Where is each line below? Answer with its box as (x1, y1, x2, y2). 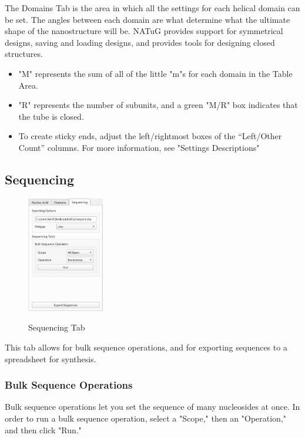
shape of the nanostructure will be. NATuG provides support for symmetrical (5, 25, 283, 37)
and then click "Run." (5, 423, 82, 436)
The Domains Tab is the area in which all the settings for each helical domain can (5, 2, 300, 14)
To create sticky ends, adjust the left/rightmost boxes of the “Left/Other (18, 130, 282, 142)
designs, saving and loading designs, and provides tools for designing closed (5, 36, 275, 48)
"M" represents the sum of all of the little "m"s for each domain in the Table (18, 67, 293, 79)
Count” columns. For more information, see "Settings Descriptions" (18, 141, 260, 153)
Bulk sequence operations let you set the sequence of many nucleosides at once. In (5, 400, 300, 413)
